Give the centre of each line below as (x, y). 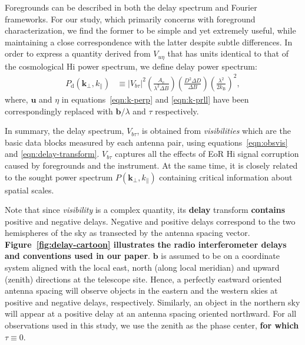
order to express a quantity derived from (78, 53)
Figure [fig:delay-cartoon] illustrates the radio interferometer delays (146, 244)
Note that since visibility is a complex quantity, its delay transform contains (145, 210)
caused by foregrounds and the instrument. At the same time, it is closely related (151, 165)
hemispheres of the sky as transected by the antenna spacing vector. (127, 233)
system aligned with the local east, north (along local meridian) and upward (142, 267)
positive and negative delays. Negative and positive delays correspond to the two (150, 221)
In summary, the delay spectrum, (64, 131)
